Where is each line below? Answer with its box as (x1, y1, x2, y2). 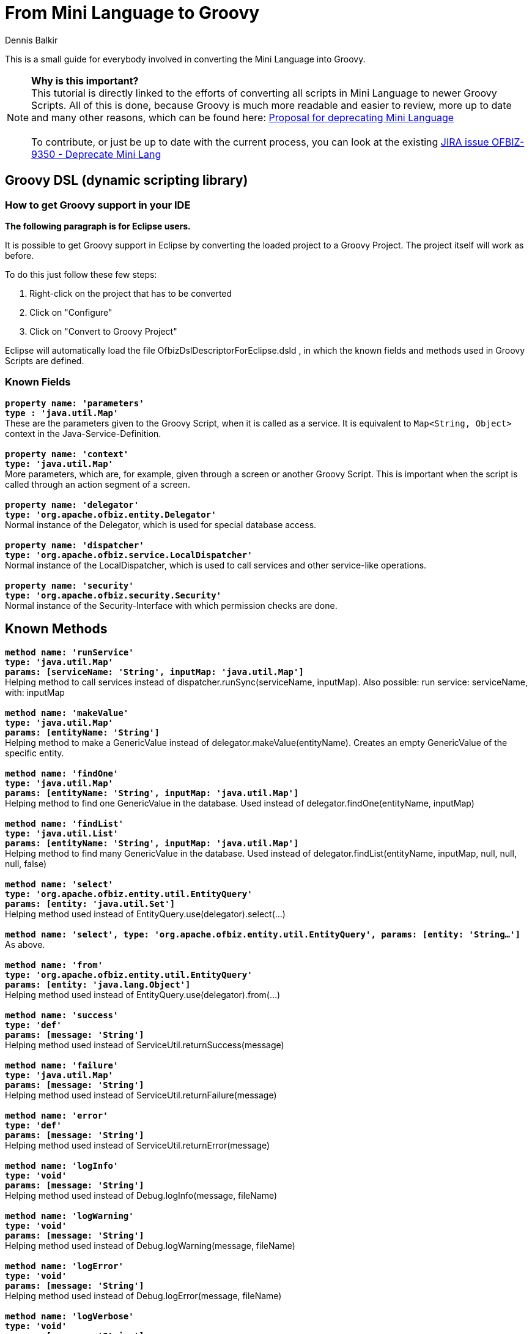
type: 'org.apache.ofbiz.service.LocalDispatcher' (5, 550, 253, 560)
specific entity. (5, 747, 64, 758)
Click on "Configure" (29, 307, 113, 318)
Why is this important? (31, 74, 139, 87)
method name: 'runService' (5, 647, 134, 657)
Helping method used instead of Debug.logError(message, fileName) (5, 1290, 282, 1301)
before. (5, 250, 34, 261)
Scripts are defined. (5, 355, 84, 366)
